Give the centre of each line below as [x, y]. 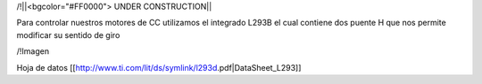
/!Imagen [33, 51]
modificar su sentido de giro [68, 34]
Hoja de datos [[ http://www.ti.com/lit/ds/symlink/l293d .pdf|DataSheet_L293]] [159, 67]
